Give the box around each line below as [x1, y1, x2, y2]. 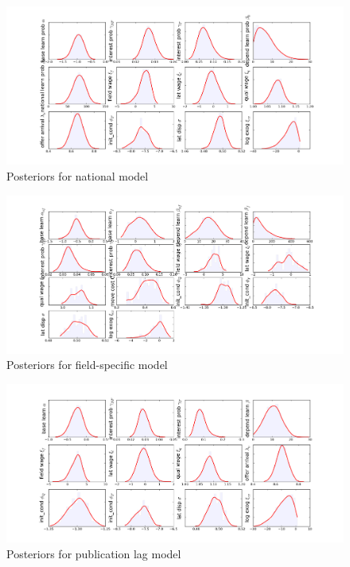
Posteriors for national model [6, 167, 149, 184]
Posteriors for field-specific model [6, 356, 168, 373]
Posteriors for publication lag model [6, 546, 181, 561]
